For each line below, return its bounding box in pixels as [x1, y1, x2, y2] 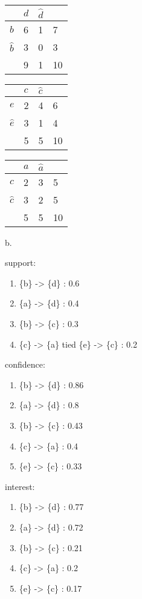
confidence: [5, 358, 45, 371]
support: [5, 256, 36, 269]
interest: [5, 480, 35, 492]
